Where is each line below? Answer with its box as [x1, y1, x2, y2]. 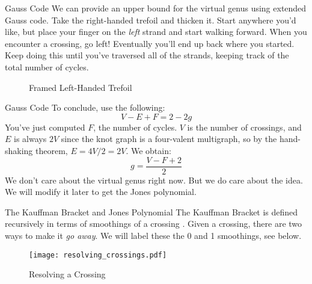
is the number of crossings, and [187, 120, 302, 133]
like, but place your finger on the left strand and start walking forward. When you [5, 25, 307, 38]
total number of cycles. [5, 60, 89, 73]
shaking [5, 144, 33, 156]
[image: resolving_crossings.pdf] [29, 250, 167, 259]
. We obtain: [126, 144, 171, 156]
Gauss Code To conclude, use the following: [5, 101, 165, 114]
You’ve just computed [5, 120, 85, 133]
